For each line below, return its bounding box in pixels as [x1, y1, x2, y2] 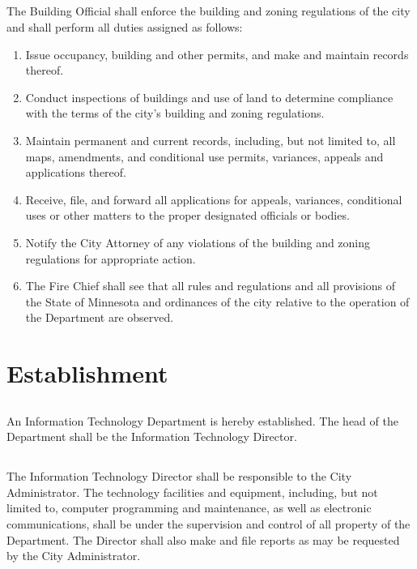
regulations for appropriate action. [25, 250, 196, 267]
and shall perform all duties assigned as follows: [6, 18, 243, 35]
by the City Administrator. [6, 547, 141, 564]
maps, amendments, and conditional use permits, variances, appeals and [25, 148, 384, 165]
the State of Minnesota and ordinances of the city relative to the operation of [25, 293, 410, 310]
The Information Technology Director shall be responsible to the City [6, 468, 352, 485]
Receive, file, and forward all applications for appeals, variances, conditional [25, 190, 402, 207]
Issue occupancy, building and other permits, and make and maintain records [25, 45, 409, 62]
